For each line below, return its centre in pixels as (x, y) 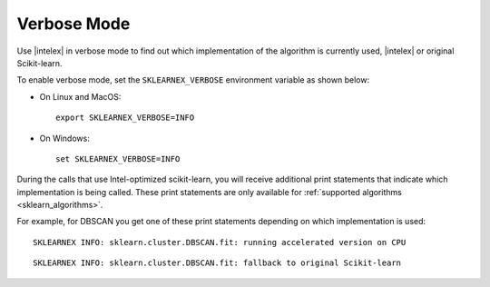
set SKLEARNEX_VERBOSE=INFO (118, 158)
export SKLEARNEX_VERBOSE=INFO (125, 118)
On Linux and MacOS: (80, 96)
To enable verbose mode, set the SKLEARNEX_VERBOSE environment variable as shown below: (193, 80)
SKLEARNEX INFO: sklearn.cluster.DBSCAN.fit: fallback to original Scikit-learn (217, 263)
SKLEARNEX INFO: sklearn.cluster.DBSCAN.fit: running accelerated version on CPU (220, 242)
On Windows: (64, 138)
